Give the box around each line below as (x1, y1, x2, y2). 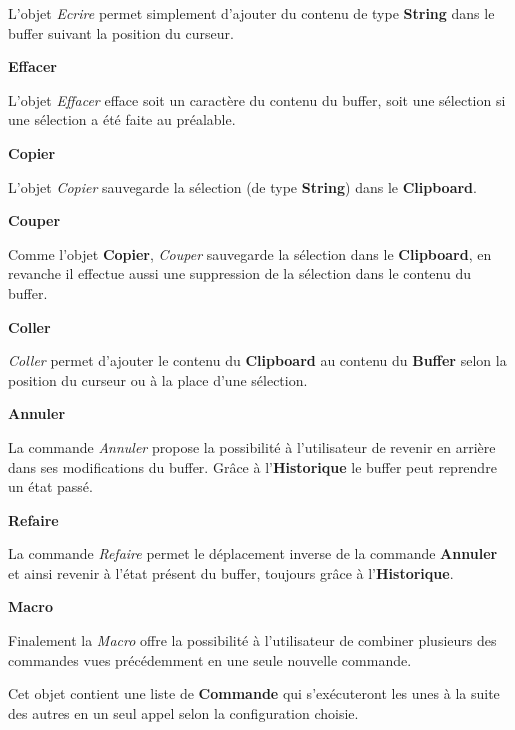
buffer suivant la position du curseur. (8, 22, 234, 43)
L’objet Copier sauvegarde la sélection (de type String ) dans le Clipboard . (8, 176, 477, 197)
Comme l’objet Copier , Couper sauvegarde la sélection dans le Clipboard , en (8, 243, 492, 264)
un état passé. (8, 476, 93, 497)
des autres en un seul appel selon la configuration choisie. (8, 702, 359, 723)
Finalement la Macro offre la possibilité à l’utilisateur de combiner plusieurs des (8, 630, 497, 651)
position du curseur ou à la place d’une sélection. (8, 369, 308, 390)
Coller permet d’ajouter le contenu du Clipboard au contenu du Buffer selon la (8, 350, 507, 371)
